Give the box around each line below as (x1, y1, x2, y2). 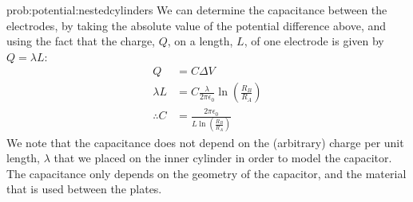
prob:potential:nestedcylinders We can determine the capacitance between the (6, 2, 387, 17)
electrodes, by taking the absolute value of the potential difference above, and (6, 17, 387, 33)
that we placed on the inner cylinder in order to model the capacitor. (54, 150, 392, 166)
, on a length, (167, 33, 233, 49)
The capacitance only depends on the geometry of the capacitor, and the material (6, 165, 407, 181)
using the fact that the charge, (6, 33, 156, 49)
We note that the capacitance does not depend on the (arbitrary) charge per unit (6, 134, 404, 150)
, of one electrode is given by (244, 33, 384, 49)
